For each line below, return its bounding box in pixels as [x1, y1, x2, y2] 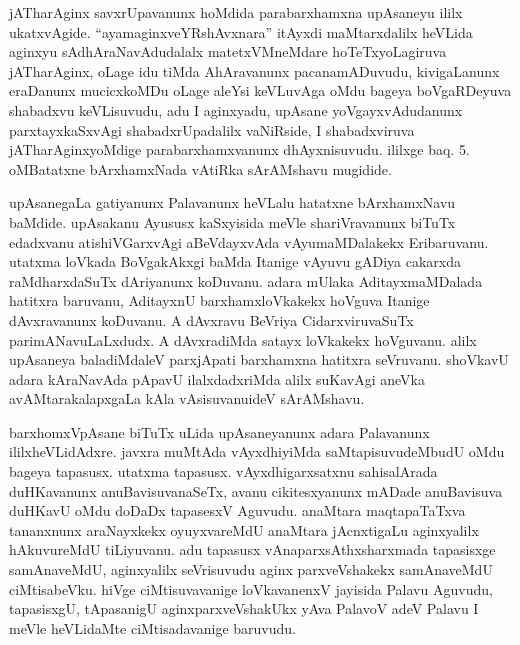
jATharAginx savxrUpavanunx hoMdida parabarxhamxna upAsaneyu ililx [9, 2, 463, 22]
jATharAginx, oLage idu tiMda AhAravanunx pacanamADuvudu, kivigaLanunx [9, 60, 500, 81]
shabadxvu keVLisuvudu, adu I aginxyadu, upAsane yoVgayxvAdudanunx [9, 99, 463, 120]
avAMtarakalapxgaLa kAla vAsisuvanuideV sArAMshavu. [9, 388, 365, 409]
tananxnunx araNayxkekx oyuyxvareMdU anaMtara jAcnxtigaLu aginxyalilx [9, 519, 479, 540]
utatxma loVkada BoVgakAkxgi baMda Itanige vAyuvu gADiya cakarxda [9, 251, 461, 272]
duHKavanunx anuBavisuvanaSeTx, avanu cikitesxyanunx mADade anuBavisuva [9, 480, 503, 501]
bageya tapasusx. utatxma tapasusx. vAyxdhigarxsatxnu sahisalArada [9, 461, 438, 482]
